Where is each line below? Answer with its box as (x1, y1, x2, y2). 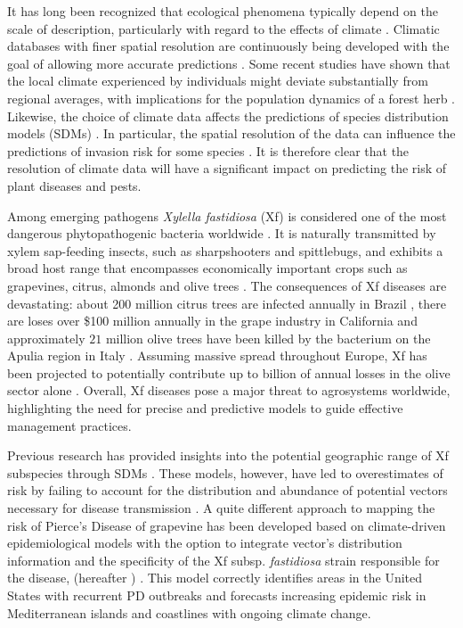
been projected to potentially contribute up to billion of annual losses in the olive (7, 363, 451, 382)
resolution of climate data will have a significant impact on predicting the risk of (7, 159, 447, 178)
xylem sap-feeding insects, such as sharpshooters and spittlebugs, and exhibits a (7, 241, 443, 260)
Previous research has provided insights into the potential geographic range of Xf (7, 446, 449, 465)
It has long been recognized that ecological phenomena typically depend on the (7, 2, 438, 20)
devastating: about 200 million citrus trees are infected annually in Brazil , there (7, 293, 446, 312)
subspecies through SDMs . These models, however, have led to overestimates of (7, 463, 443, 482)
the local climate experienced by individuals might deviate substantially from (7, 71, 428, 90)
